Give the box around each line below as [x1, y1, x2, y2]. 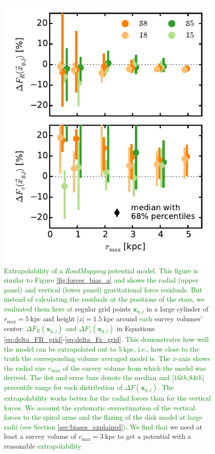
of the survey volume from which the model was [63, 362, 206, 373]
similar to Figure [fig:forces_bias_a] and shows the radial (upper [4, 275, 198, 285]
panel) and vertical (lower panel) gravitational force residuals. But [4, 284, 202, 294]
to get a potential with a [117, 431, 191, 441]
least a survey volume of [4, 431, 76, 441]
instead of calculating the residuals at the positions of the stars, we [4, 294, 205, 304]
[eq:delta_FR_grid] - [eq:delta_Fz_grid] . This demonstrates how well [4, 334, 209, 344]
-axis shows [176, 353, 210, 363]
